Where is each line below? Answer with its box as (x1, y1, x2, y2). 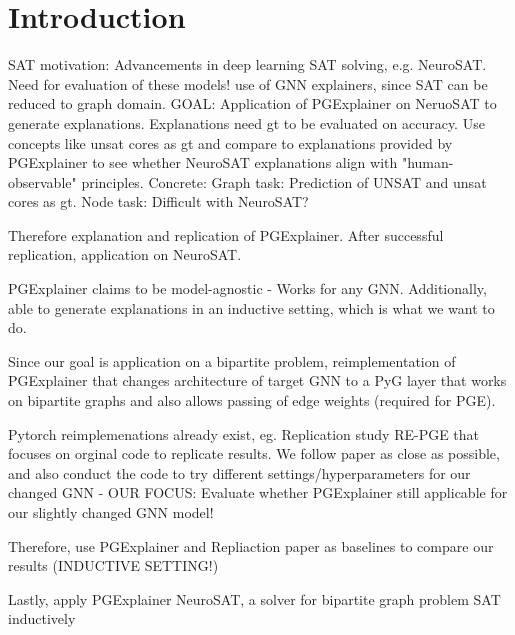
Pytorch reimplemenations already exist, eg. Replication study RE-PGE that (8, 423, 480, 444)
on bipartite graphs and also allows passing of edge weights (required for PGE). (8, 390, 496, 411)
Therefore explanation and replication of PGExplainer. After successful (8, 224, 444, 245)
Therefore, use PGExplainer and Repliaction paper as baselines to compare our (8, 535, 494, 556)
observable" (8, 171, 77, 192)
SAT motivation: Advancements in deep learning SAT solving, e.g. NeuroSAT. (8, 54, 487, 75)
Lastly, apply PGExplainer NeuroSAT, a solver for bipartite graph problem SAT (8, 588, 501, 609)
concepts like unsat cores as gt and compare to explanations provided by (8, 132, 453, 153)
